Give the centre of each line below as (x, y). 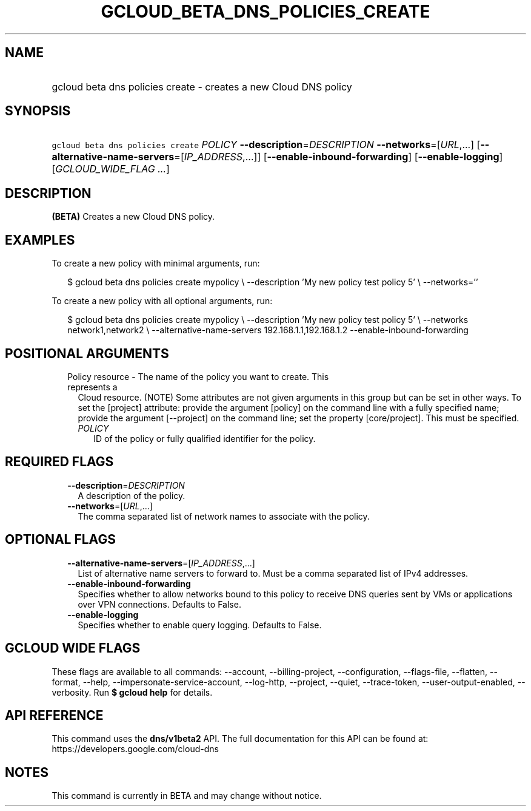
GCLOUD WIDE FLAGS (73, 648)
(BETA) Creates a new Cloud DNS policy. (133, 217)
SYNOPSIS (38, 111)
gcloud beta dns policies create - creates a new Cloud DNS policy (202, 87)
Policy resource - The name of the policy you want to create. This (198, 376)
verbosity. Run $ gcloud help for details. (132, 692)
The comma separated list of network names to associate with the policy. (224, 516)
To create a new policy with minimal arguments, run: (156, 263)
